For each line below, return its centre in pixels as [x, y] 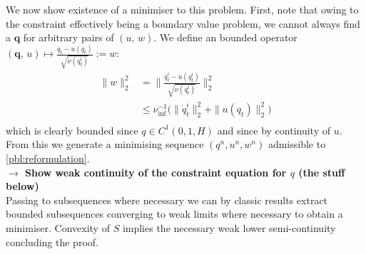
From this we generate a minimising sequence [105, 144]
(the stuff [322, 172]
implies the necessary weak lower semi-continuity [229, 227]
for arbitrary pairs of [68, 37]
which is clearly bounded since [72, 130]
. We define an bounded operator [225, 37]
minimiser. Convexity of [58, 227]
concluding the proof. [52, 242]
